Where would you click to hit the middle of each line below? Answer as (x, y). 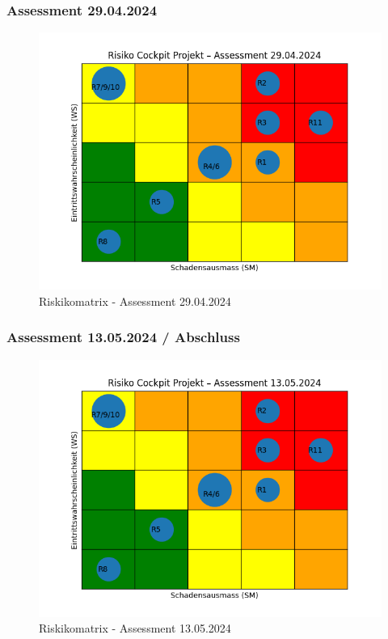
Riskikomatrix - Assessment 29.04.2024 (135, 300)
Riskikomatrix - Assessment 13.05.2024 (135, 628)
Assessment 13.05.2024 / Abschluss (123, 337)
